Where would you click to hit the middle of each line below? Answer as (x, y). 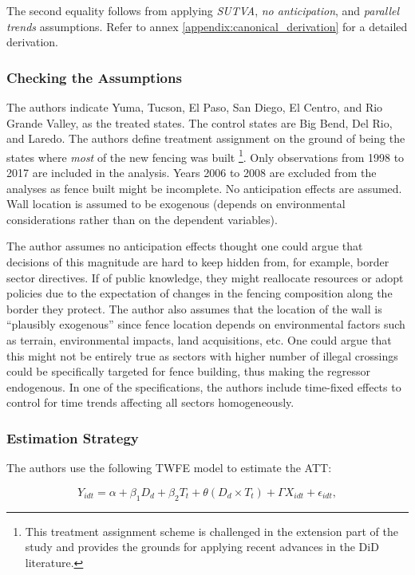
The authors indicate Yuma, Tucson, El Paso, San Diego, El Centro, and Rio (195, 107)
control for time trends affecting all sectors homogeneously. (150, 402)
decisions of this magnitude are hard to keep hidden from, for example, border (198, 262)
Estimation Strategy (73, 437)
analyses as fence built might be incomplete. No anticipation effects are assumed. (204, 188)
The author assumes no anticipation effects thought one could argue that (185, 246)
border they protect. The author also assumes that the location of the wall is (194, 308)
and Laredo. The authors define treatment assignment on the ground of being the (206, 138)
